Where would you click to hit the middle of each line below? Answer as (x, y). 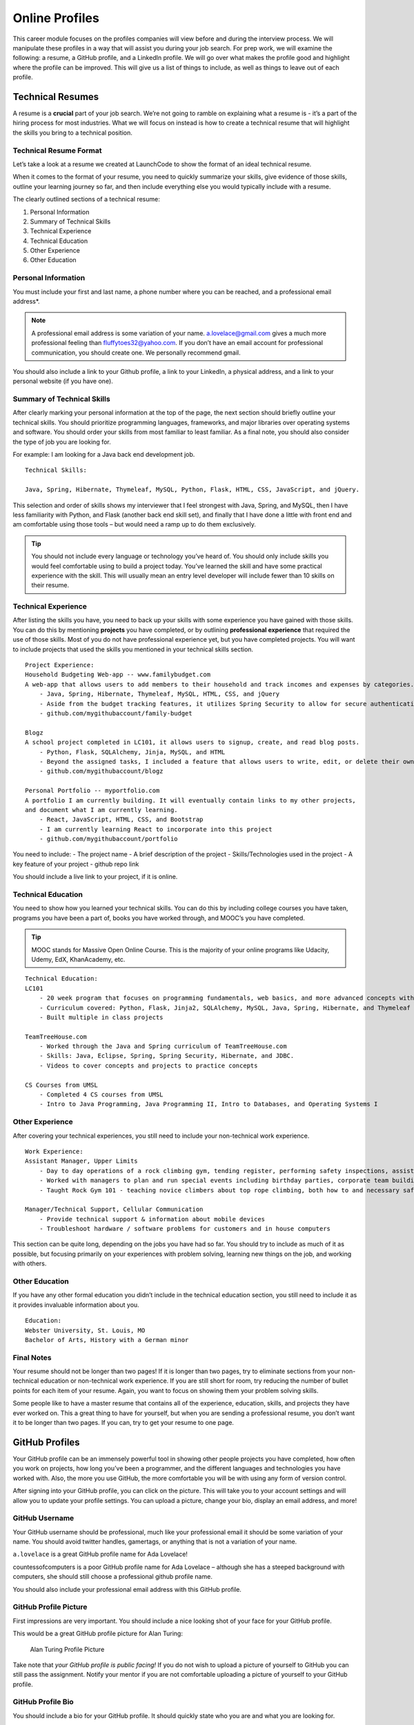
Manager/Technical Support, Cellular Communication (114, 1210)
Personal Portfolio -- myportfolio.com (92, 791)
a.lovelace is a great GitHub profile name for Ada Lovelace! (100, 1554)
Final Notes (32, 1357)
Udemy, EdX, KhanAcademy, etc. (78, 959)
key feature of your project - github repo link (76, 864)
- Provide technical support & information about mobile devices (152, 1219)
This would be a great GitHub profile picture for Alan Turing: (98, 1634)
